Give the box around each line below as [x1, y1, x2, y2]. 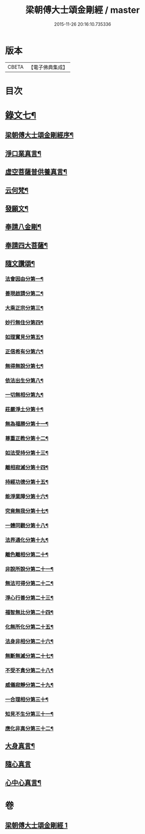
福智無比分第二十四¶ [5, 609, 54, 616]
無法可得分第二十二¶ [5, 580, 54, 587]
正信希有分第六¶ [5, 348, 44, 355]
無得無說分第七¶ [5, 362, 44, 369]
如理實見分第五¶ [5, 333, 44, 340]
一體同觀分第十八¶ [5, 522, 49, 529]
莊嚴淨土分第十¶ [5, 406, 44, 413]
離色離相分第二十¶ [5, 551, 49, 558]
